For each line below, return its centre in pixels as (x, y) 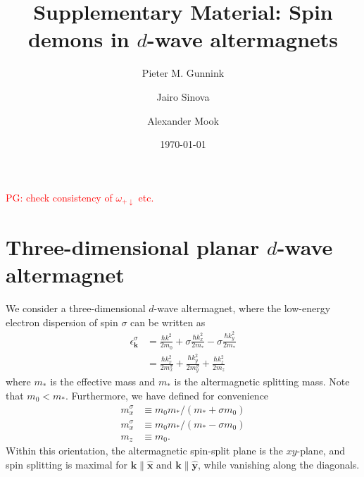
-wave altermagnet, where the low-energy (242, 308)
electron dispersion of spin (62, 322)
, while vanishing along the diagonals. (279, 464)
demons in (79, 39)
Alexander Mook (183, 120)
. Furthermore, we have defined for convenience (167, 395)
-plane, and (321, 451)
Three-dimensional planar (133, 246)
